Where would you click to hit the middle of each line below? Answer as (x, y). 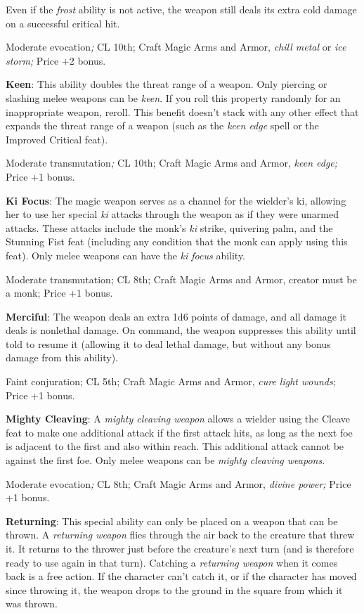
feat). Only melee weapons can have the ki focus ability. (126, 255)
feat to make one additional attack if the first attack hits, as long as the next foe (179, 432)
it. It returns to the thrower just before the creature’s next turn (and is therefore (180, 548)
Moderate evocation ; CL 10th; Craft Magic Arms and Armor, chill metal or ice (176, 47)
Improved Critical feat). (57, 139)
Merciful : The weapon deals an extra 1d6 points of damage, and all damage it (176, 316)
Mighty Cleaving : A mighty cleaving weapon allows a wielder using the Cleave (178, 419)
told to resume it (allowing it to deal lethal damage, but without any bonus (168, 343)
